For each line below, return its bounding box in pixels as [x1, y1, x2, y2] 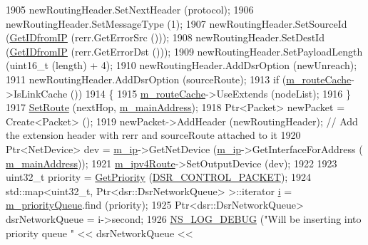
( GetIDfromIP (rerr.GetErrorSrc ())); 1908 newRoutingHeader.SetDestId [6, 30, 324, 45]
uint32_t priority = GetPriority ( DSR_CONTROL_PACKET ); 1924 [6, 170, 311, 184]
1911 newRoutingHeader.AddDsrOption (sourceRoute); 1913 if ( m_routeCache [6, 71, 352, 86]
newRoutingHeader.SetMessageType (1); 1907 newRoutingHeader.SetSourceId [6, 16, 347, 31]
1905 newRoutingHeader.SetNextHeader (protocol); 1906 [6, 2, 254, 16]
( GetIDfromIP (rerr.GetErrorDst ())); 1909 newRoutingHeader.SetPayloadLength [6, 43, 363, 58]
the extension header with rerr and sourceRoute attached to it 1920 [6, 127, 301, 142]
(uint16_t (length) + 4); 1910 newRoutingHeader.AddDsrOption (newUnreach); [6, 58, 357, 73]
